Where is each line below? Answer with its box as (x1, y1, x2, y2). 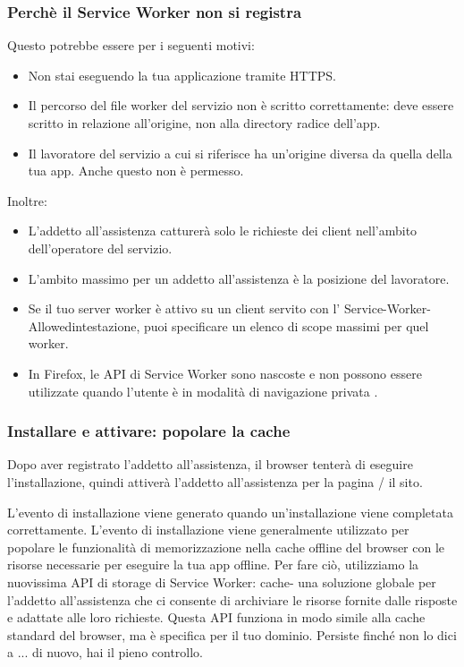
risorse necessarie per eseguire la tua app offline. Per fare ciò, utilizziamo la (7, 555, 419, 574)
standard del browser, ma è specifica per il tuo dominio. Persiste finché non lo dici (7, 625, 457, 644)
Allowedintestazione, (28, 316, 140, 335)
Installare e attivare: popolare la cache (7, 420, 291, 442)
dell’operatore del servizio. (28, 238, 173, 257)
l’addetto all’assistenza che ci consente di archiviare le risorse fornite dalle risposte (7, 590, 458, 609)
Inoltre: (7, 191, 47, 210)
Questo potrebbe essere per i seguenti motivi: (7, 36, 255, 55)
